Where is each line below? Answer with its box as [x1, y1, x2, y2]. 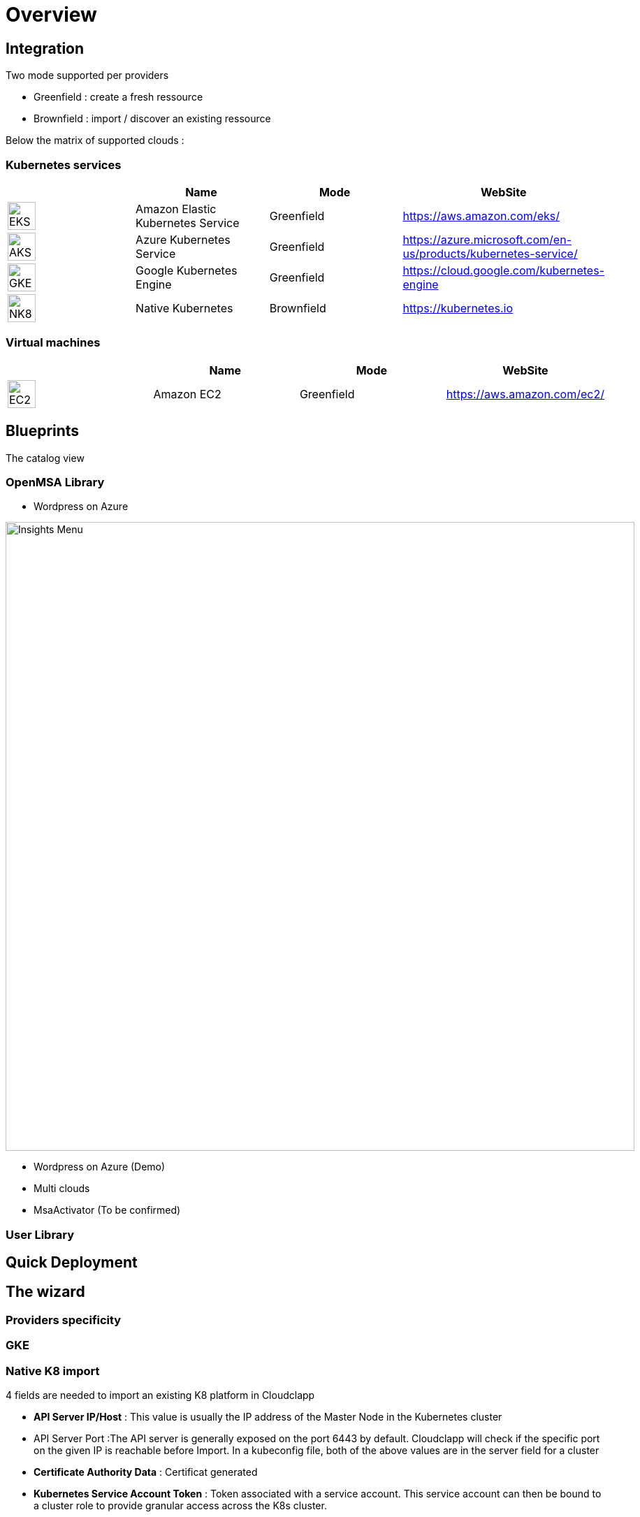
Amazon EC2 [153, 386, 221, 401]
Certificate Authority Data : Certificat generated [34, 1466, 258, 1479]
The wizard [6, 1283, 85, 1301]
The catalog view [6, 451, 85, 464]
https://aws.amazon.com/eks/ [402, 208, 560, 223]
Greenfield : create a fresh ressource [34, 91, 203, 103]
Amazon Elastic [136, 201, 217, 216]
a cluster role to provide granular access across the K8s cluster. [34, 1500, 327, 1512]
